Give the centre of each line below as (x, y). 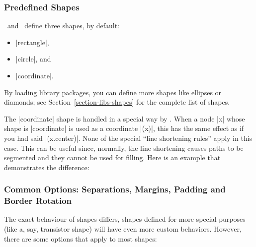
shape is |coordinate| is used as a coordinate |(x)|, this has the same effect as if (124, 128)
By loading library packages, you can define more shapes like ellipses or (113, 92)
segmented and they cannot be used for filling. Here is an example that (112, 157)
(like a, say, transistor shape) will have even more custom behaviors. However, (123, 229)
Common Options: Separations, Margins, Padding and (115, 189)
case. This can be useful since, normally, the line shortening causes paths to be (124, 148)
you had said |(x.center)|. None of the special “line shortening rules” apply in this (128, 138)
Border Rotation (38, 201)
